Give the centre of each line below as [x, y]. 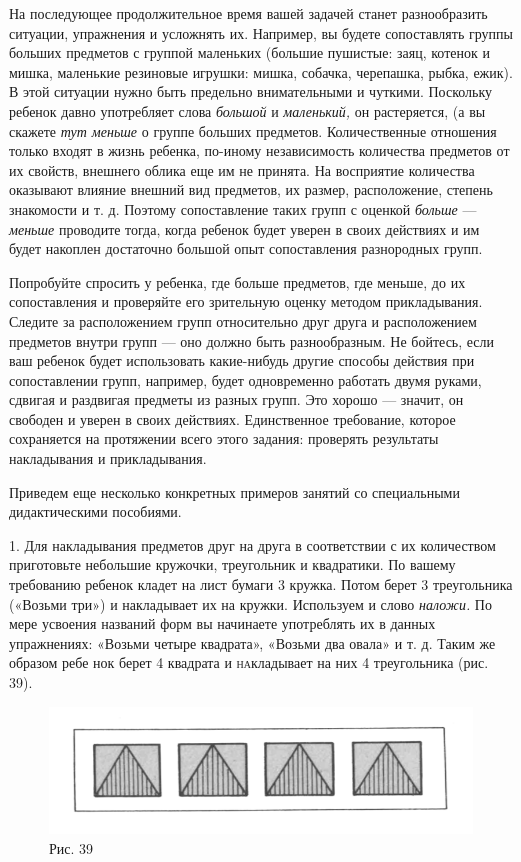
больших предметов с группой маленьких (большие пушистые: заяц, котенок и [249, 52]
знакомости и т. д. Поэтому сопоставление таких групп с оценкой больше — [243, 208]
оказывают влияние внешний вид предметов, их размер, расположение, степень [251, 189]
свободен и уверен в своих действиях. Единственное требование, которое [232, 418]
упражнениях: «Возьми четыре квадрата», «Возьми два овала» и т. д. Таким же [252, 642]
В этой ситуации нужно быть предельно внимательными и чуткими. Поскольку [251, 91]
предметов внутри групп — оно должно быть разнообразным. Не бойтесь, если [252, 340]
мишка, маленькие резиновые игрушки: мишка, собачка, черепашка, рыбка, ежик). [261, 71]
